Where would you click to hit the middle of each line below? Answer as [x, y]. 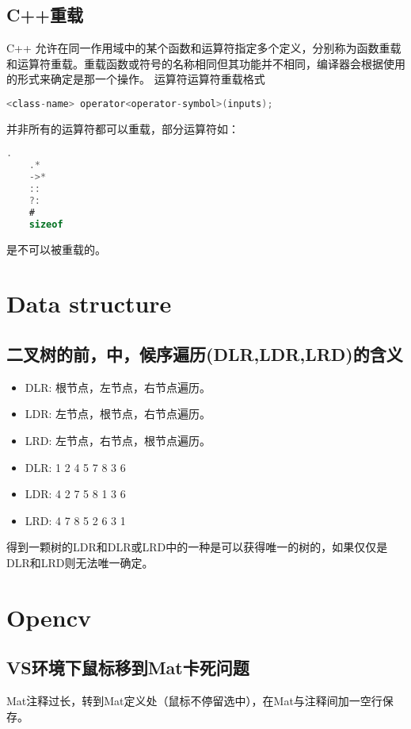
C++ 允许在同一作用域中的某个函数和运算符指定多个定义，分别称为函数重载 [204, 48]
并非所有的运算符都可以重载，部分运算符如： [123, 128]
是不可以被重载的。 [56, 249]
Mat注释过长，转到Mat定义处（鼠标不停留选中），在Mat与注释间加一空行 [194, 701]
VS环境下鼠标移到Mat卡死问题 [128, 668]
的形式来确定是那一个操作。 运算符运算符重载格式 [136, 79]
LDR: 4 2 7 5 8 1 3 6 [75, 494]
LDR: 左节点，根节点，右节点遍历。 [118, 414]
